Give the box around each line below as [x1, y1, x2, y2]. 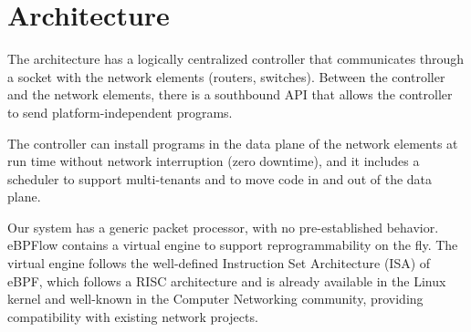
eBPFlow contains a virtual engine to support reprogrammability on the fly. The [7, 235, 458, 254]
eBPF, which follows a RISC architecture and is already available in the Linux [7, 271, 446, 290]
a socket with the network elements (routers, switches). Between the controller [7, 67, 445, 86]
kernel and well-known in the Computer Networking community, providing [7, 289, 424, 308]
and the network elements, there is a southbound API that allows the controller [7, 85, 453, 104]
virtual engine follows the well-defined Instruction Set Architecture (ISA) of [7, 254, 431, 273]
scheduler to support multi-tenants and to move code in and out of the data [7, 169, 433, 188]
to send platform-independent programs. [7, 102, 233, 121]
